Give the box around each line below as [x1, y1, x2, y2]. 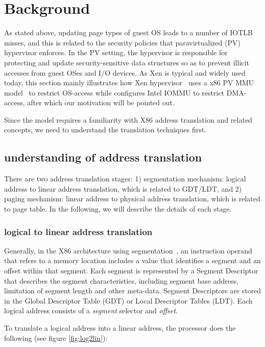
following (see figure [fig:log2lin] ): [4, 332, 108, 343]
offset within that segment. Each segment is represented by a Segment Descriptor [4, 265, 258, 276]
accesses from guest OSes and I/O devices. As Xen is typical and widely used [4, 67, 246, 78]
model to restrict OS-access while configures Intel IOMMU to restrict [4, 87, 225, 98]
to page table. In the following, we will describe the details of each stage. [4, 203, 232, 214]
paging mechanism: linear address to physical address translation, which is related [4, 193, 260, 204]
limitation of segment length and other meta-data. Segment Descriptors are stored [4, 285, 261, 296]
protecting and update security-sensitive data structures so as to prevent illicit [4, 57, 249, 67]
